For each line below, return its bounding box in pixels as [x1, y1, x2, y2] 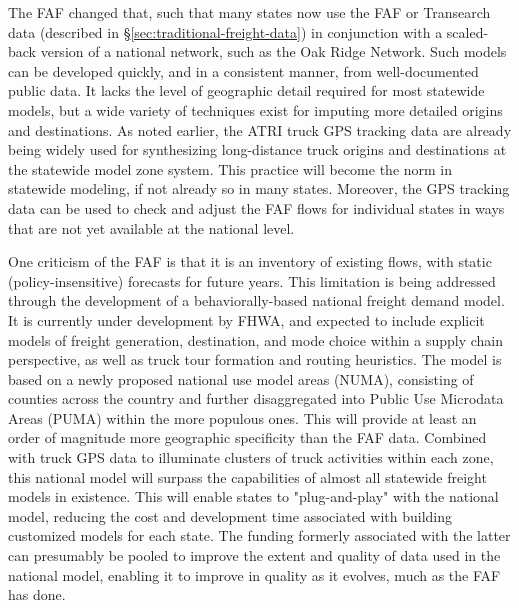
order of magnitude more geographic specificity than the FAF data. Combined [8, 427, 487, 448]
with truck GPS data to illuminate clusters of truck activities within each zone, [8, 447, 494, 468]
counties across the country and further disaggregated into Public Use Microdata [8, 388, 504, 409]
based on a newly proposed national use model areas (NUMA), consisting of [8, 368, 474, 389]
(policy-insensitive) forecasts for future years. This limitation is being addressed [8, 270, 496, 291]
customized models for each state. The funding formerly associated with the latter [8, 525, 511, 546]
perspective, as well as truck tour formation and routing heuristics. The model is [8, 349, 502, 370]
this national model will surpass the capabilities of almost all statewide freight [8, 466, 487, 487]
